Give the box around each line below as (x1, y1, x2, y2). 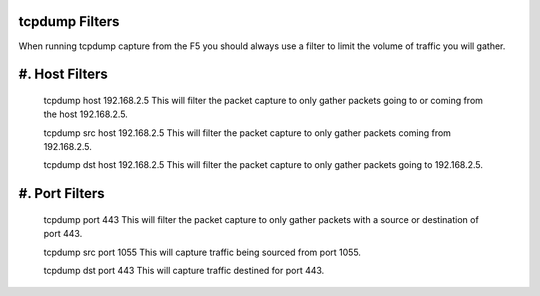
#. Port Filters (18, 185, 105, 202)
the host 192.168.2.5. (43, 108, 129, 120)
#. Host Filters (18, 66, 109, 83)
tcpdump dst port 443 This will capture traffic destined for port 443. (43, 265, 325, 277)
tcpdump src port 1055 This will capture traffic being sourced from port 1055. (43, 246, 362, 258)
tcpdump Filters (18, 13, 120, 30)
